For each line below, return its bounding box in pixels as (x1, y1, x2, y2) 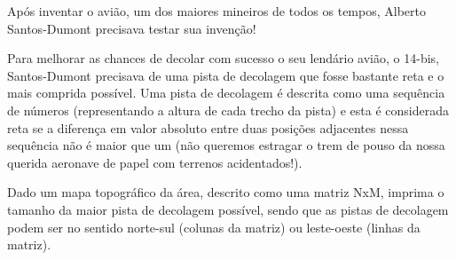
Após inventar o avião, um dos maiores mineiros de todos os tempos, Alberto (7, 2, 426, 20)
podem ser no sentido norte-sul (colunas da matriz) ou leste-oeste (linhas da (7, 217, 421, 236)
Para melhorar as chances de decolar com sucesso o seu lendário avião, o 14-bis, (7, 49, 439, 67)
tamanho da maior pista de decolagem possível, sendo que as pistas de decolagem (7, 200, 449, 218)
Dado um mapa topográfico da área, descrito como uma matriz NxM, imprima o (7, 183, 444, 201)
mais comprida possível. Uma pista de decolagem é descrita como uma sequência (7, 83, 445, 102)
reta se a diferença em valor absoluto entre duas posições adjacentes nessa (7, 118, 409, 137)
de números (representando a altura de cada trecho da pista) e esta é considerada (7, 100, 449, 119)
